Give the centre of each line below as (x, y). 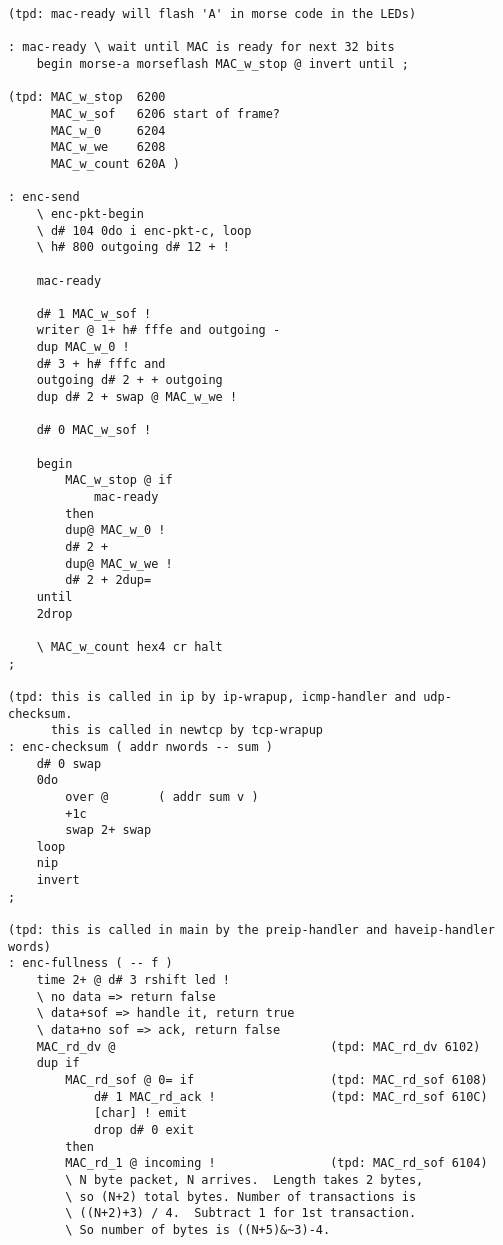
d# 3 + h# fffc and (101, 363)
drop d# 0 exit (144, 1129)
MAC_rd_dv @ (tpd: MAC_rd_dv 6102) (258, 1046)
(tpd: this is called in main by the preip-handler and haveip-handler (251, 930)
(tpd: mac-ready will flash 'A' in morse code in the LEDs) (212, 14)
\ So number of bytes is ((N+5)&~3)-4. (198, 1229)
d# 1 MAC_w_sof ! (94, 313)
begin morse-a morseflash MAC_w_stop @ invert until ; (222, 63)
